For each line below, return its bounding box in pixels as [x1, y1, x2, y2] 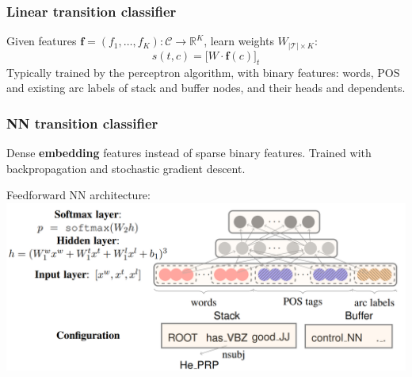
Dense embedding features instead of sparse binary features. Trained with [6, 144, 372, 160]
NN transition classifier [6, 113, 158, 133]
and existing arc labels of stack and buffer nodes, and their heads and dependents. [6, 79, 406, 96]
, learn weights [204, 33, 274, 49]
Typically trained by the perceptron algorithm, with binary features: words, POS [6, 63, 400, 80]
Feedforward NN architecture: [6, 187, 151, 203]
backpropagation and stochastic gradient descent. [6, 160, 246, 176]
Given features [6, 33, 77, 49]
